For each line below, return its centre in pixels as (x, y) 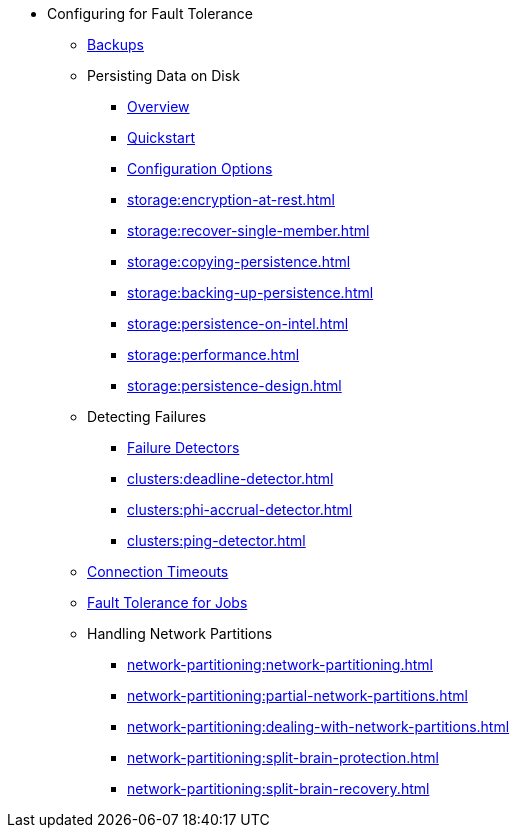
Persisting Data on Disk (163, 75)
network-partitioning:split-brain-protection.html (283, 757)
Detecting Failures (147, 416)
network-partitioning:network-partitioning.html (280, 664)
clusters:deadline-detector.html (230, 478)
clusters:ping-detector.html (216, 540)
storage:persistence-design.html (234, 385)
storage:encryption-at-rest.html (231, 199)
